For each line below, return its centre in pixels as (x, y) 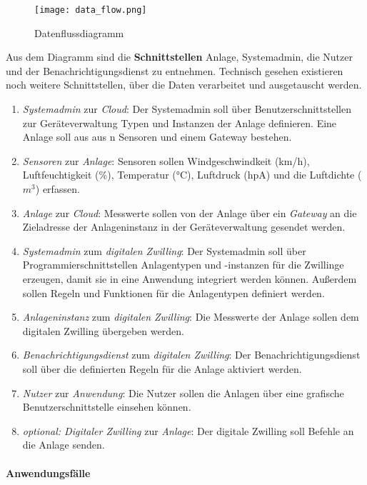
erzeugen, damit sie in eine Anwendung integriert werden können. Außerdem (190, 278)
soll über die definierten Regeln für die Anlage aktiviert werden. (162, 368)
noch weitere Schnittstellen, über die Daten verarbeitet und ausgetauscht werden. (184, 85)
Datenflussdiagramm (79, 32)
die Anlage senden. (64, 445)
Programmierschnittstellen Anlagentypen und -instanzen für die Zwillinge (183, 265)
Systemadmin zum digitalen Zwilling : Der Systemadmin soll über (164, 250)
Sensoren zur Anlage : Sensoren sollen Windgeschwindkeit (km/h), (166, 160)
